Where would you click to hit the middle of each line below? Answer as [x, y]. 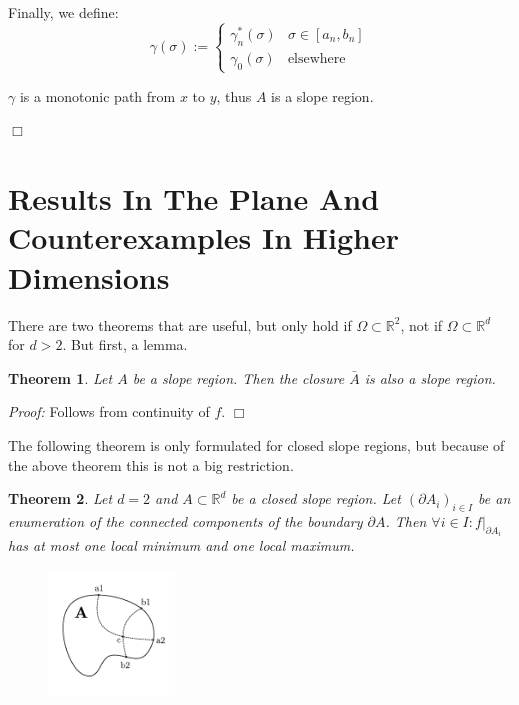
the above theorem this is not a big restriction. [151, 464]
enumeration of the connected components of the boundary [185, 520]
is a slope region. [322, 95]
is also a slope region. [430, 377]
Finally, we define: [63, 12]
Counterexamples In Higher [204, 237]
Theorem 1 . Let [60, 377]
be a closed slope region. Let [316, 498]
